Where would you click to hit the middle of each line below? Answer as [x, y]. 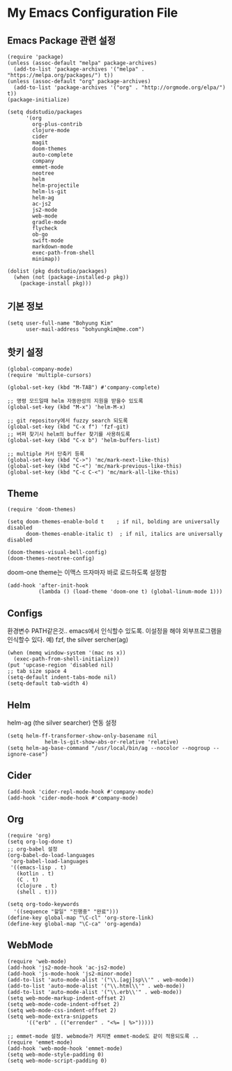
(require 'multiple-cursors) [49, 375]
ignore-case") [28, 754]
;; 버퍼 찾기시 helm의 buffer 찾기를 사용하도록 [69, 434]
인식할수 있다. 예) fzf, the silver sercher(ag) [68, 640]
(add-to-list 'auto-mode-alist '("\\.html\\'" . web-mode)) [96, 986]
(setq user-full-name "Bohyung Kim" [60, 323]
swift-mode [48, 241]
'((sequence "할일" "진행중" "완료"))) [66, 912]
